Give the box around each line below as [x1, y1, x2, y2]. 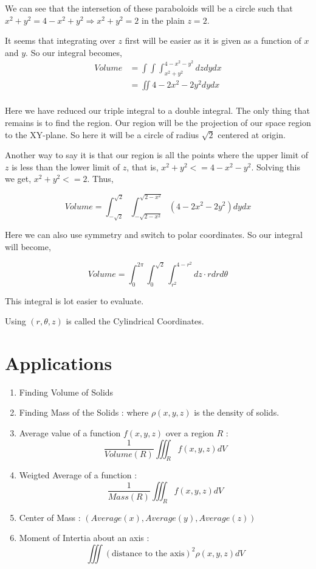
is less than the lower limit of [12, 160, 120, 173]
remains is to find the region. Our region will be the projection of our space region [5, 116, 311, 128]
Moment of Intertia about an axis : [19, 531, 149, 544]
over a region [165, 427, 214, 439]
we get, [5, 172, 32, 185]
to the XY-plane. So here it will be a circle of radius [5, 128, 199, 141]
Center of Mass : [19, 511, 81, 523]
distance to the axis [111, 549, 185, 558]
